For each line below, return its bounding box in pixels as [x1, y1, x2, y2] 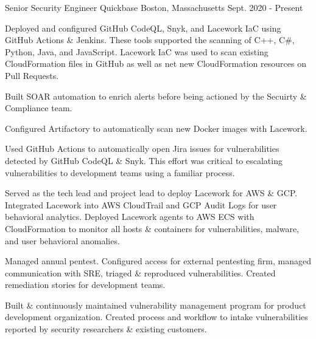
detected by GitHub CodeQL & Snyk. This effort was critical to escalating [5, 154, 283, 166]
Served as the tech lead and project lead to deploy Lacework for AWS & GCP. [5, 187, 298, 199]
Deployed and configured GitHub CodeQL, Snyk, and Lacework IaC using [5, 21, 281, 34]
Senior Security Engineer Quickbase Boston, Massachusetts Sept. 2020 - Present [5, 1, 303, 13]
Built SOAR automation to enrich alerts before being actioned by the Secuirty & [5, 89, 307, 102]
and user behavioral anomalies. [5, 234, 120, 247]
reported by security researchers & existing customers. [5, 323, 207, 335]
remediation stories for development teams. [5, 278, 166, 291]
